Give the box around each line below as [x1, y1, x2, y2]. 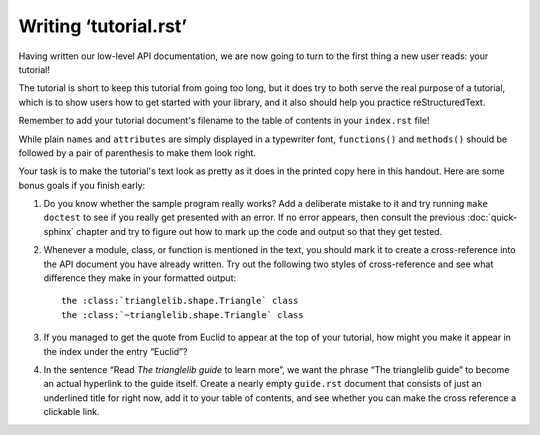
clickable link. [43, 406, 100, 418]
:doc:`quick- [467, 211, 518, 224]
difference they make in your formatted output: [43, 272, 237, 284]
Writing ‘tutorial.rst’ [18, 15, 187, 37]
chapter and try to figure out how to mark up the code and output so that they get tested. [76, 225, 443, 237]
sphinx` [43, 225, 75, 237]
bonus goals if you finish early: [18, 179, 146, 191]
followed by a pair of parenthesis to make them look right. [18, 146, 257, 159]
